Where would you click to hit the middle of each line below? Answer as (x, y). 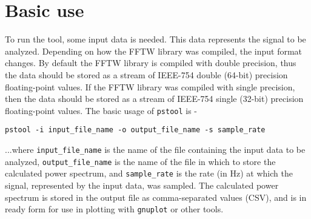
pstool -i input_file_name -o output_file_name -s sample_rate (135, 130)
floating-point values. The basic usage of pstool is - (101, 110)
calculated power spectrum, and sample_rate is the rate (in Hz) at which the (149, 173)
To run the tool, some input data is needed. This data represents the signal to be (155, 39)
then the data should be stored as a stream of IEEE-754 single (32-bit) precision (154, 99)
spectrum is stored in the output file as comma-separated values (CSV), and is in (156, 197)
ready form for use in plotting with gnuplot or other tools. (114, 209)
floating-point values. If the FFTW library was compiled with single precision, (150, 86)
